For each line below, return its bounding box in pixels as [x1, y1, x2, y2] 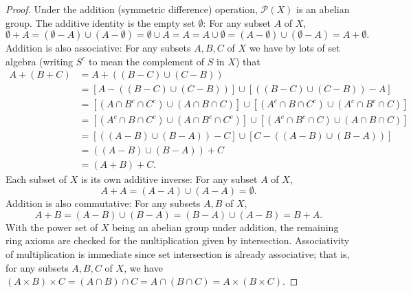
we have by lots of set [249, 41, 340, 55]
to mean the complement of [89, 54, 205, 68]
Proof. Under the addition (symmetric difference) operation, [5, 2, 258, 16]
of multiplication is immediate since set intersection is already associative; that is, [5, 246, 350, 261]
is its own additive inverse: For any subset [80, 171, 258, 186]
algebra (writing [5, 54, 74, 68]
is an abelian [296, 2, 350, 16]
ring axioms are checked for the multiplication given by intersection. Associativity [5, 233, 350, 248]
